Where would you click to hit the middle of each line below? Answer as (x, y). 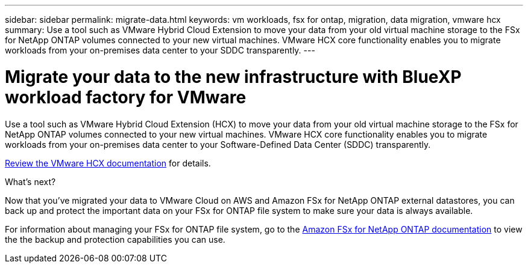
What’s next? (30, 181)
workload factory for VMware (126, 97)
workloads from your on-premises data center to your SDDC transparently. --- (160, 50)
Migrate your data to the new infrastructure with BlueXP (233, 77)
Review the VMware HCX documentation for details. (108, 163)
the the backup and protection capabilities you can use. (115, 239)
